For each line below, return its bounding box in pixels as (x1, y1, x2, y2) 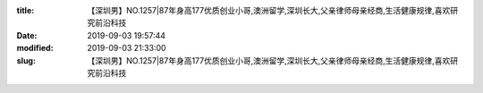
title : (16, 5, 35, 15)
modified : (16, 43, 54, 54)
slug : (16, 55, 36, 66)
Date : (16, 30, 38, 40)
